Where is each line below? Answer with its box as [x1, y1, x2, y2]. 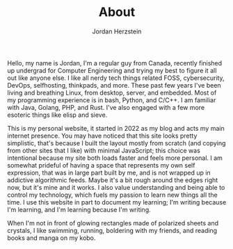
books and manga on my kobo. [7, 234, 96, 242]
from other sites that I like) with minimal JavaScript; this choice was [7, 146, 200, 154]
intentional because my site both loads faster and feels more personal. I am [7, 154, 223, 162]
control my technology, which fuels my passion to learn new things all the [7, 191, 218, 199]
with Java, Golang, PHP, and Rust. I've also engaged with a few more [7, 103, 205, 111]
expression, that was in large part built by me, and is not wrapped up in [7, 168, 211, 177]
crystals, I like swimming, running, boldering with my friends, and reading [7, 226, 218, 234]
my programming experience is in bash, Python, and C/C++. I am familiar [7, 95, 216, 104]
